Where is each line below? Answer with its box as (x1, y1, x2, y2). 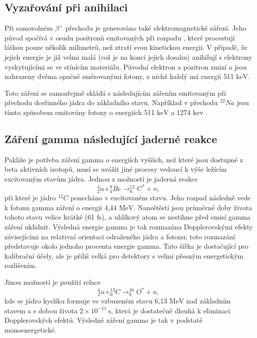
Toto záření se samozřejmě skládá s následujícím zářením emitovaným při (4, 87, 226, 98)
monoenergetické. (4, 324, 57, 335)
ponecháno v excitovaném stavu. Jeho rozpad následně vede (70, 192, 251, 203)
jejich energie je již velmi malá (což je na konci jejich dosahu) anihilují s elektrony (4, 51, 252, 62)
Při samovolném (4, 23, 53, 33)
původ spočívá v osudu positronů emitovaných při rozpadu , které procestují (4, 32, 235, 42)
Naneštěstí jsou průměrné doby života (138, 202, 252, 212)
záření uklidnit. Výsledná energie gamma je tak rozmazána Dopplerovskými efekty (4, 221, 253, 231)
